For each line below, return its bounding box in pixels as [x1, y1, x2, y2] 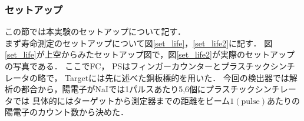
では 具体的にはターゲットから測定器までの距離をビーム [12, 94, 230, 106]
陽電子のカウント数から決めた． [5, 106, 128, 118]
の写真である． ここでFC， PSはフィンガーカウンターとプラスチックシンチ [5, 60, 295, 72]
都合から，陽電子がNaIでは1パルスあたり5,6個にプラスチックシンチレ [21, 83, 288, 95]
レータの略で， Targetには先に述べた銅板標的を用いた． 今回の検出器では [5, 71, 289, 83]
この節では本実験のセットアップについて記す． [5, 25, 186, 38]
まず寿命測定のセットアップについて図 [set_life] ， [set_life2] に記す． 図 [5, 36, 273, 49]
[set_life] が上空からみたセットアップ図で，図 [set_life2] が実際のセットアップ [5, 48, 295, 60]
